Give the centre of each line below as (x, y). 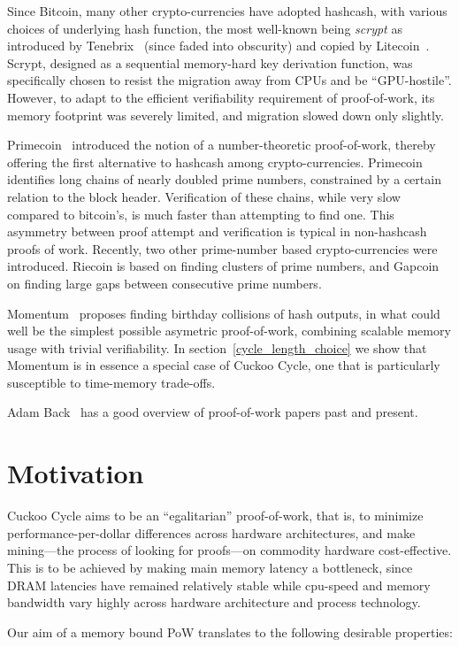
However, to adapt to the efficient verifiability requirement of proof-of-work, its (221, 97)
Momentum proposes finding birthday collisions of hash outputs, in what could (224, 313)
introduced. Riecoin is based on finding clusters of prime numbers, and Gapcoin (223, 266)
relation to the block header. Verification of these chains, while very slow (204, 196)
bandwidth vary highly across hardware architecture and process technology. (214, 602)
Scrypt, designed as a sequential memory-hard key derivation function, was (210, 62)
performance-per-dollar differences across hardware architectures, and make (211, 532)
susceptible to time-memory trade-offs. (111, 382)
